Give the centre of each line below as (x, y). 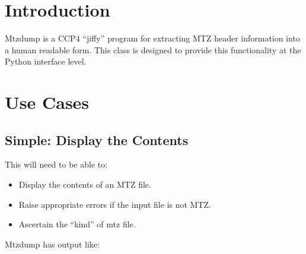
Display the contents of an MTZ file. (85, 184)
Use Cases (47, 102)
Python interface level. (46, 61)
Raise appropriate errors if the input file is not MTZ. (115, 204)
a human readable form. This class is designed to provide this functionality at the (153, 49)
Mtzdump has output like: (52, 244)
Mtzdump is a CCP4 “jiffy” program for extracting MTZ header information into (152, 38)
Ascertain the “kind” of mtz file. (77, 224)
